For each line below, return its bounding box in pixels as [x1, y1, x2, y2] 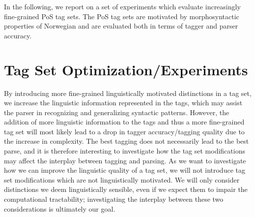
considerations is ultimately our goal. [4, 203, 115, 214]
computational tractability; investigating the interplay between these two [4, 194, 224, 204]
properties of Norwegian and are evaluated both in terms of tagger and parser [4, 21, 238, 31]
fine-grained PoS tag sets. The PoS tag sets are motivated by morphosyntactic [4, 11, 239, 21]
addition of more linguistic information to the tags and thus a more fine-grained [4, 117, 245, 127]
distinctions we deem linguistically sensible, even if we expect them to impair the [4, 184, 248, 194]
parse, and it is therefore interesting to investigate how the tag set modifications [4, 146, 245, 156]
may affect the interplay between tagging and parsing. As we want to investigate [4, 155, 246, 165]
